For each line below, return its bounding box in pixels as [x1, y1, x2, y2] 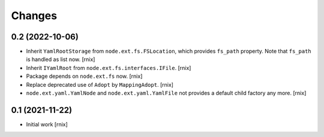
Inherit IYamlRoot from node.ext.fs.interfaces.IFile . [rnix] [26, 64, 191, 71]
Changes [11, 9, 57, 22]
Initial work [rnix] [26, 120, 68, 128]
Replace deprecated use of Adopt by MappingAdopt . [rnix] [26, 81, 174, 88]
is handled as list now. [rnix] [26, 56, 95, 63]
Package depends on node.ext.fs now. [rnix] [26, 72, 143, 80]
